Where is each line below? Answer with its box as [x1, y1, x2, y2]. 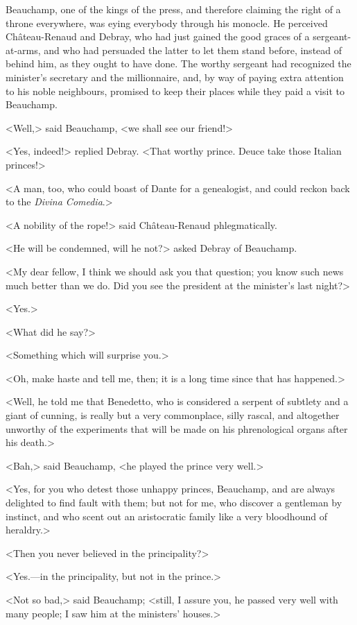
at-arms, [6, 42, 41, 57]
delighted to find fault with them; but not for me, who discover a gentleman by [6, 495, 342, 510]
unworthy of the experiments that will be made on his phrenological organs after [6, 421, 348, 436]
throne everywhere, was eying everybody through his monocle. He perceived [6, 15, 328, 30]
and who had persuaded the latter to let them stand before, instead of [44, 42, 342, 57]
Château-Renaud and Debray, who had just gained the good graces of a [6, 29, 310, 44]
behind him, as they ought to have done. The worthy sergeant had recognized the [6, 56, 351, 71]
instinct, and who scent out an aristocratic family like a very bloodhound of [6, 508, 327, 523]
